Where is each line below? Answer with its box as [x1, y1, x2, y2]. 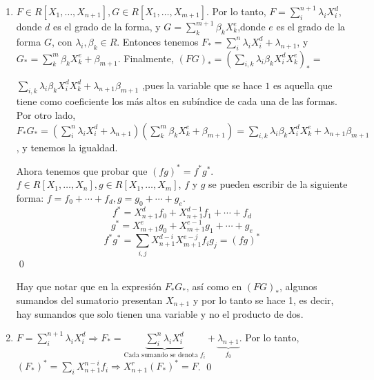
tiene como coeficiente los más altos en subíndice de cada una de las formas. [16, 94, 337, 108]
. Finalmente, [117, 50, 174, 65]
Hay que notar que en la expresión [16, 279, 161, 294]
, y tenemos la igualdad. [16, 140, 118, 154]
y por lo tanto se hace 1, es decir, [193, 292, 334, 307]
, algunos [279, 279, 317, 294]
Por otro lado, [16, 107, 76, 122]
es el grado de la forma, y [52, 19, 161, 33]
